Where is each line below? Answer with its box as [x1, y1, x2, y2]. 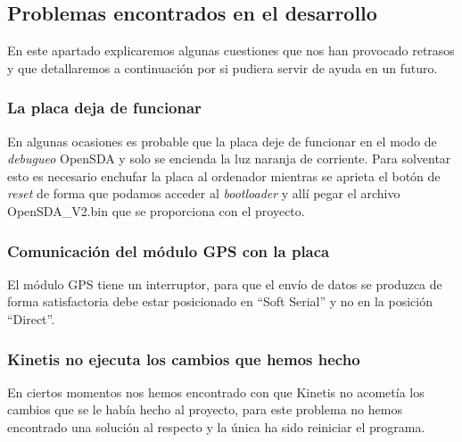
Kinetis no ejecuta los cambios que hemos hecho [7, 347, 360, 370]
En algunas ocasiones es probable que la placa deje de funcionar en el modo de [7, 131, 437, 150]
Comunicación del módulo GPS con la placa [7, 239, 330, 262]
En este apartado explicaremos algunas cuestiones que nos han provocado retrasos [7, 41, 455, 60]
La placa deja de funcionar [7, 96, 202, 119]
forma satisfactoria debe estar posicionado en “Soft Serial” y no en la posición [7, 292, 433, 311]
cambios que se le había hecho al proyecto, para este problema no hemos [7, 400, 402, 419]
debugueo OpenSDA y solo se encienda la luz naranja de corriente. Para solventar [7, 149, 451, 168]
